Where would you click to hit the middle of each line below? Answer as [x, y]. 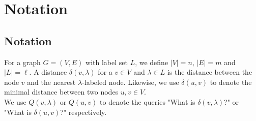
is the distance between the [210, 72]
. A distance [48, 72]
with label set [107, 62]
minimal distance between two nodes [61, 92]
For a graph [22, 62]
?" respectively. [83, 112]
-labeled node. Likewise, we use [131, 82]
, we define [152, 62]
